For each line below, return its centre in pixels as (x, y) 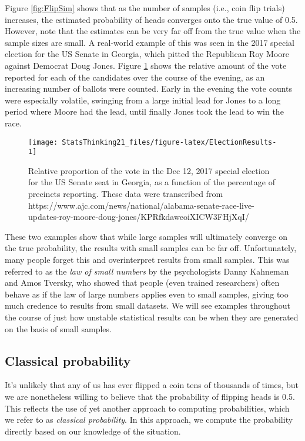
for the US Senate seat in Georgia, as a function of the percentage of (152, 182)
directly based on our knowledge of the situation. (93, 431)
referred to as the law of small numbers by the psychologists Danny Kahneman (147, 271)
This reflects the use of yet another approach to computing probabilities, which (147, 408)
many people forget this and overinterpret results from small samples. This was (147, 259)
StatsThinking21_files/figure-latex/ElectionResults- (169, 142)
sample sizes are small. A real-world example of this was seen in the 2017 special (150, 42)
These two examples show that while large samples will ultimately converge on (146, 236)
